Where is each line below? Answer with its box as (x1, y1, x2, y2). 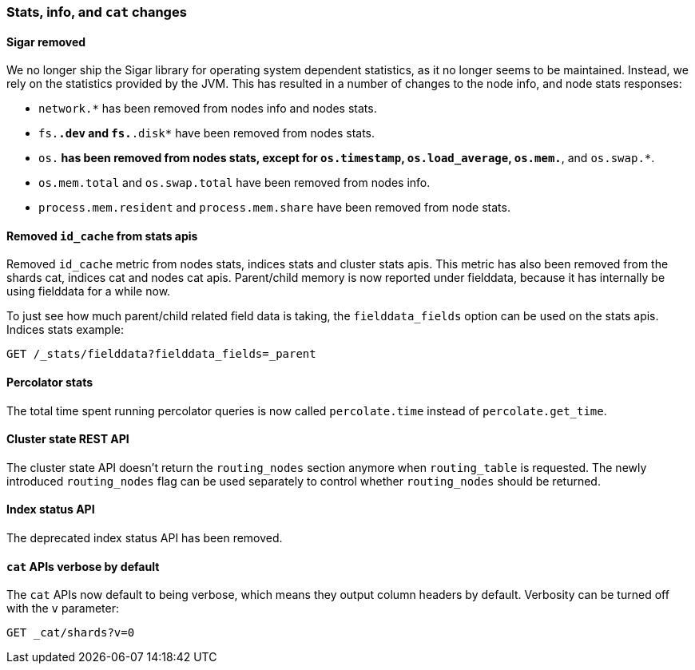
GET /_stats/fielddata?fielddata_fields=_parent (6, 347, 316, 361)
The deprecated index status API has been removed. (6, 531, 283, 545)
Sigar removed (6, 34, 86, 49)
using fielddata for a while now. (6, 284, 171, 299)
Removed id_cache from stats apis (6, 228, 198, 243)
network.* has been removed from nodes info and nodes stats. (38, 101, 377, 116)
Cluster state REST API (6, 432, 129, 446)
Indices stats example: (6, 323, 124, 337)
